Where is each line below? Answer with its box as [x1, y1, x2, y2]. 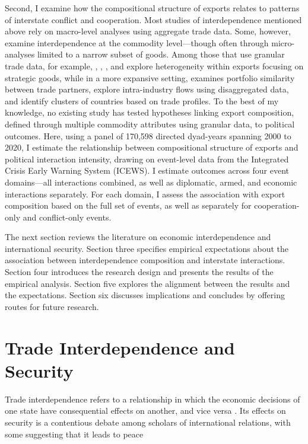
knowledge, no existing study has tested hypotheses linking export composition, [5, 106, 294, 119]
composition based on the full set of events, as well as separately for [5, 199, 252, 212]
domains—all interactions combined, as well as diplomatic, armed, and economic [5, 175, 297, 188]
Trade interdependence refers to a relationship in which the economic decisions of [5, 392, 300, 405]
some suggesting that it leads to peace [5, 427, 144, 440]
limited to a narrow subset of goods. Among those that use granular [37, 48, 285, 60]
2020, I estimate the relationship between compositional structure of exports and [5, 141, 299, 154]
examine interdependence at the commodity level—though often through [5, 36, 269, 49]
